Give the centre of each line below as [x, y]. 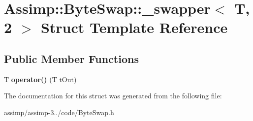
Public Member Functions [71, 58]
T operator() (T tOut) [40, 79]
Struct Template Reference [134, 27]
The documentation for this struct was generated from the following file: [113, 96]
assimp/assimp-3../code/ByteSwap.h [59, 112]
